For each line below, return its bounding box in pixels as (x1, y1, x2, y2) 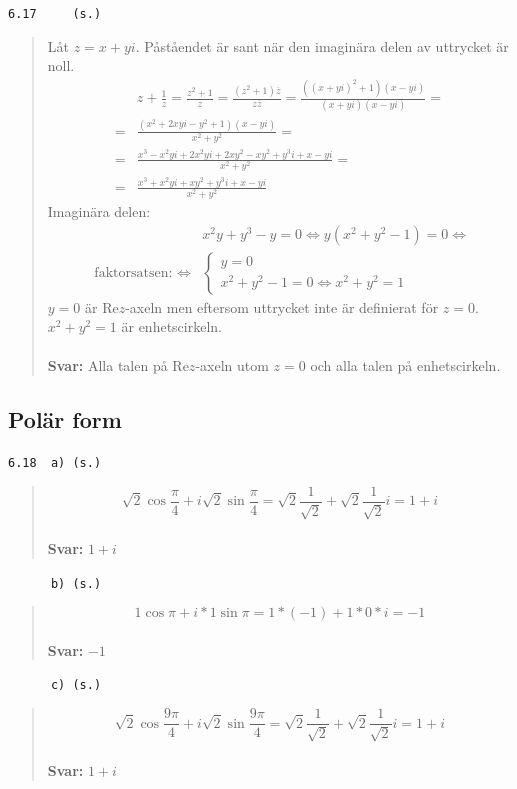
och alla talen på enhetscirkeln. (310, 355, 501, 376)
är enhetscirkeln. (121, 316, 222, 337)
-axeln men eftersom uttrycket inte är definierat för (125, 296, 439, 317)
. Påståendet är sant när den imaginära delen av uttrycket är (135, 35, 509, 56)
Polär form (8, 404, 122, 435)
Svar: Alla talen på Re (47, 355, 189, 376)
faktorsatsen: (94, 265, 173, 280)
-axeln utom (195, 355, 269, 376)
